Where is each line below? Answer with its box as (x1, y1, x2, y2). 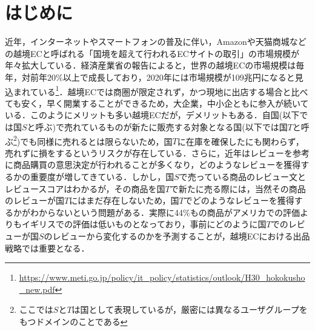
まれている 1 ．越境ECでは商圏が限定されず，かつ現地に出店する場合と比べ (13, 83, 308, 98)
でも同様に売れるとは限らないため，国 (20, 135, 173, 147)
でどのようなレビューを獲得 (184, 194, 294, 207)
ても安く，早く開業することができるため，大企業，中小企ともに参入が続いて (5, 96, 309, 109)
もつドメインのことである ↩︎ (19, 315, 128, 327)
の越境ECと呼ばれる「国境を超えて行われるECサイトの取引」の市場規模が (5, 47, 299, 59)
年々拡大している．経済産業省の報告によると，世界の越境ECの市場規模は (5, 59, 296, 72)
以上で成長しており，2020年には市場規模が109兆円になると (62, 70, 295, 83)
